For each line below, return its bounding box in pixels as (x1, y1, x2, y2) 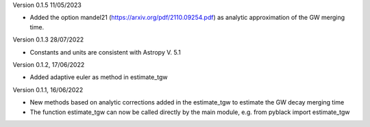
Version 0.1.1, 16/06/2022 (12, 85, 84, 94)
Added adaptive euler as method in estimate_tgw (29, 73, 168, 81)
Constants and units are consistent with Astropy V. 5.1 (29, 48, 181, 56)
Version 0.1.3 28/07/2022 (12, 36, 84, 44)
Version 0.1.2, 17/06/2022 (12, 60, 85, 68)
